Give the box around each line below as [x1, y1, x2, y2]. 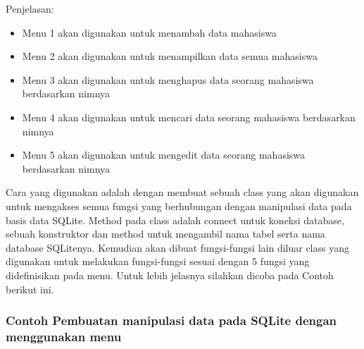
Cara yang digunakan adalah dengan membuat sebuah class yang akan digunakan [6, 185, 359, 200]
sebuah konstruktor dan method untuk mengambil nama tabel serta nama [6, 226, 325, 241]
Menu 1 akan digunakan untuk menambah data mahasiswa [22, 25, 277, 39]
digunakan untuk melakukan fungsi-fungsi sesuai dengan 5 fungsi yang [6, 254, 310, 269]
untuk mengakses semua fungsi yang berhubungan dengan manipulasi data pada [6, 198, 352, 213]
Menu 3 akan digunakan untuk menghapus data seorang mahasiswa [22, 72, 314, 87]
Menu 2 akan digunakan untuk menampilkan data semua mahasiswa [22, 49, 318, 63]
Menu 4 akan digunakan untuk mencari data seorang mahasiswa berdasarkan [22, 109, 356, 124]
